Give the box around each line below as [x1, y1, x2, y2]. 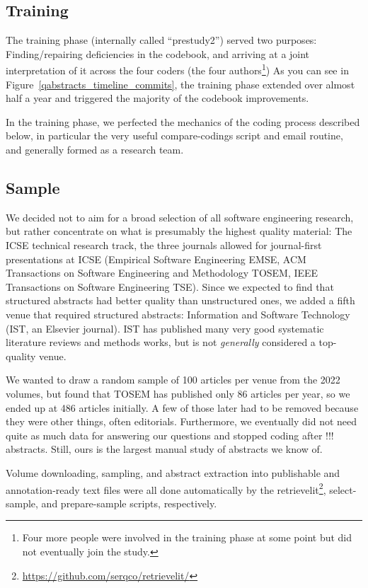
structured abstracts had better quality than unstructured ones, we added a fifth [6, 293, 355, 308]
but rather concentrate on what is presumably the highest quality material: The [6, 224, 352, 238]
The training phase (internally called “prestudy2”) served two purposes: [6, 33, 317, 47]
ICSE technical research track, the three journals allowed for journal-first [6, 238, 322, 252]
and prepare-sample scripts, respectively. [41, 495, 217, 510]
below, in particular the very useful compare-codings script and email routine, [6, 128, 343, 143]
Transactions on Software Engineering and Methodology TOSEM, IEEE [6, 265, 318, 280]
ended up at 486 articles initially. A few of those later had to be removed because [6, 400, 359, 415]
